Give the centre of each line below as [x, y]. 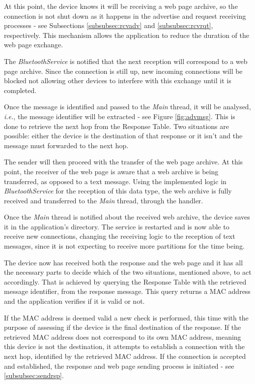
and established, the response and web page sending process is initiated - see [119, 366]
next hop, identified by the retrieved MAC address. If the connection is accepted [125, 356]
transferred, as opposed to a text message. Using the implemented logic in [115, 181]
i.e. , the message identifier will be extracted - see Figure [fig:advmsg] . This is [120, 116]
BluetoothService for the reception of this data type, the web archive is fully [118, 191]
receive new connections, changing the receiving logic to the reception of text [120, 236]
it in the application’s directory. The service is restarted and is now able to [117, 226]
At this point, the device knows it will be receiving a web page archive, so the [121, 6]
